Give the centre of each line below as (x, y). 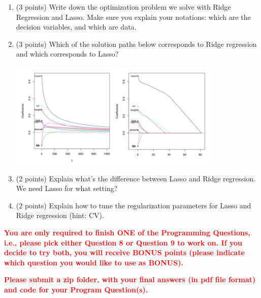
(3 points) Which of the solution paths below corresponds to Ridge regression (136, 44)
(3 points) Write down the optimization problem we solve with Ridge (123, 7)
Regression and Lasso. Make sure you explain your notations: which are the (133, 17)
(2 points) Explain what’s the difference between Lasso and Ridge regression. (136, 178)
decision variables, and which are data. (76, 27)
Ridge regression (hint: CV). (60, 215)
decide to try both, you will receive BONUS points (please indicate (124, 252)
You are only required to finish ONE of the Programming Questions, (127, 233)
